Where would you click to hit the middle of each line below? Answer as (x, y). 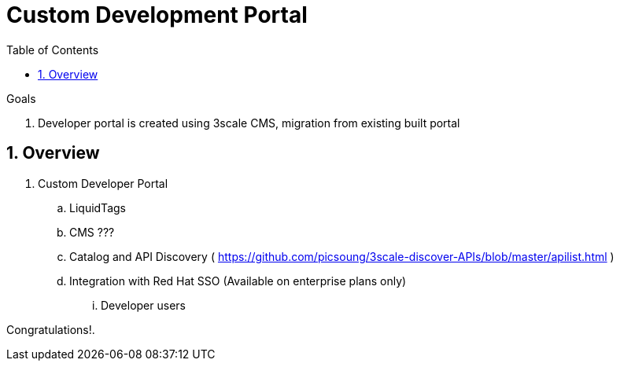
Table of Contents (53, 50)
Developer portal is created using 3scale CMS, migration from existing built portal (249, 123)
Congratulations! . (51, 329)
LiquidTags (98, 207)
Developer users (143, 305)
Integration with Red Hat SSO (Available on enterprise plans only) (238, 281)
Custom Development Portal (157, 15)
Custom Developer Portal (103, 183)
